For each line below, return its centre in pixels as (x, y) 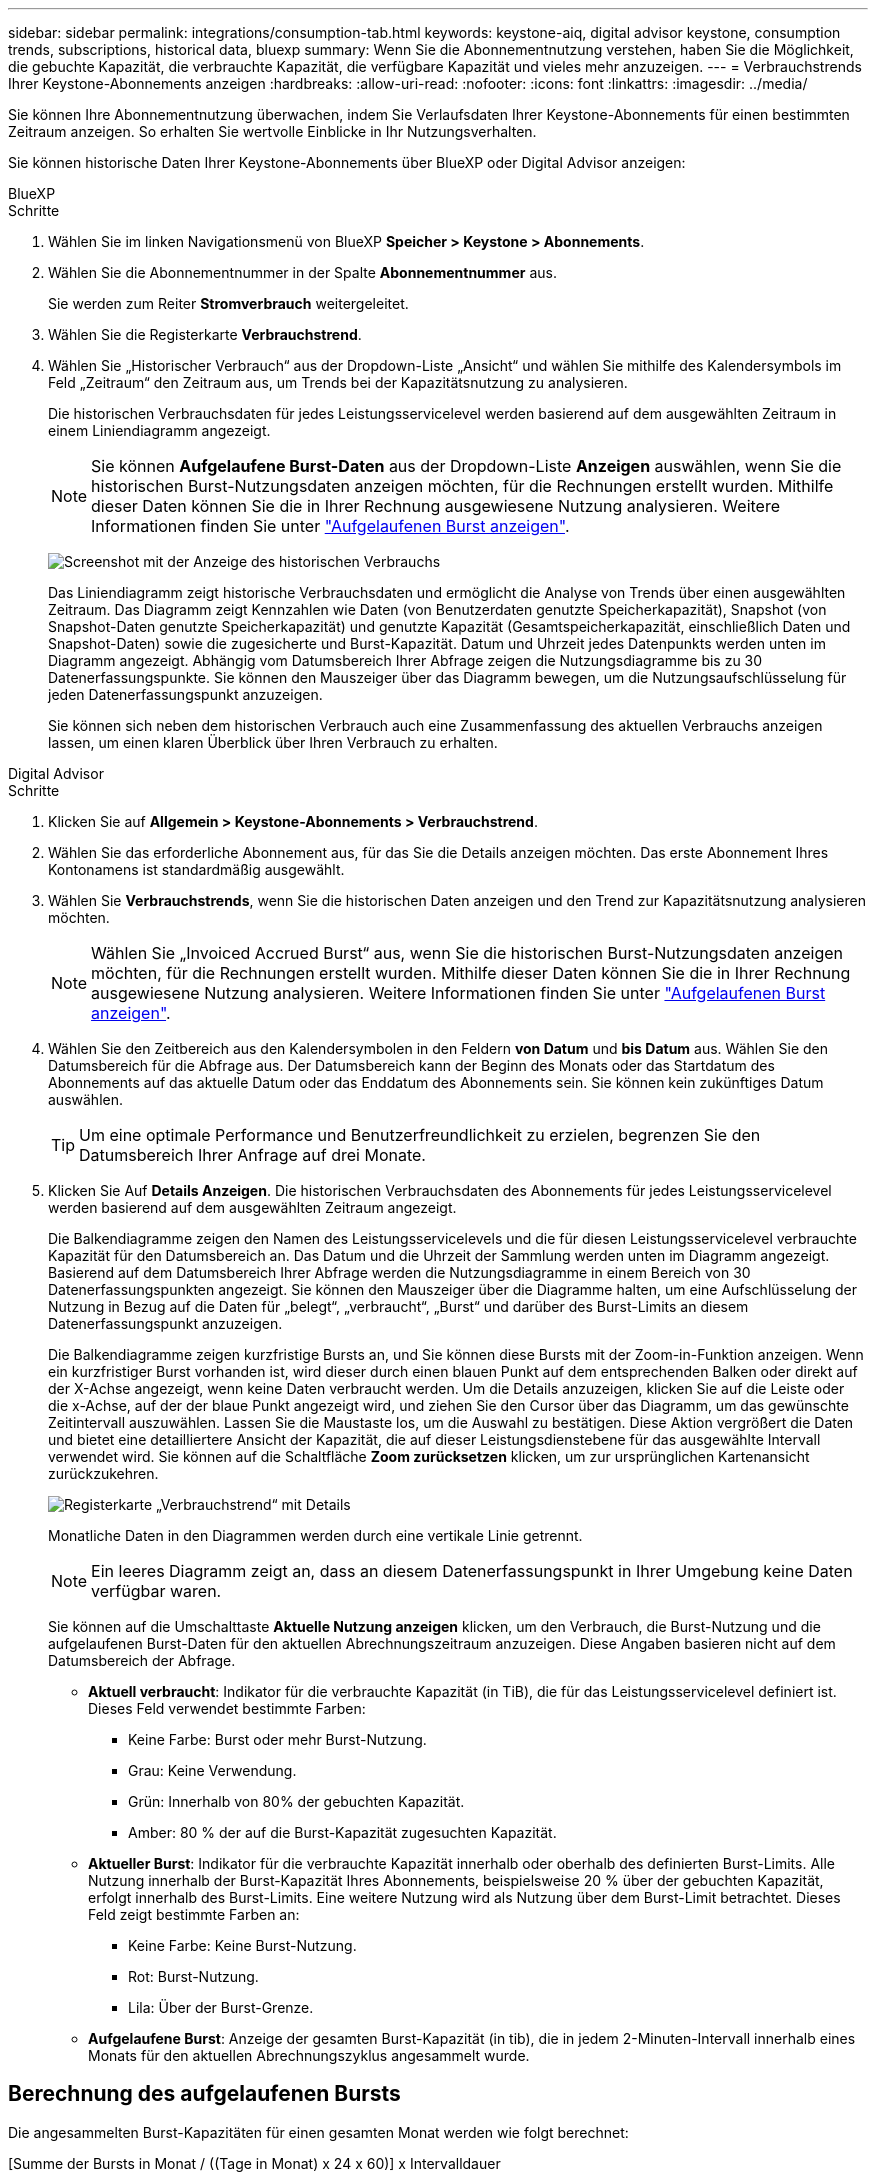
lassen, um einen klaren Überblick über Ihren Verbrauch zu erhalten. (273, 742)
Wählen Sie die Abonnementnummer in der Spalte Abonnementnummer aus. (302, 272)
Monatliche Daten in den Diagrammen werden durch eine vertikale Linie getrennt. (315, 1535)
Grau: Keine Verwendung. (212, 1770)
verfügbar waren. (156, 1591)
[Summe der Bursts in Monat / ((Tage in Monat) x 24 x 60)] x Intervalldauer (254, 2163)
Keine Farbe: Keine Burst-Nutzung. (242, 1945)
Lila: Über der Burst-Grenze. (221, 2007)
